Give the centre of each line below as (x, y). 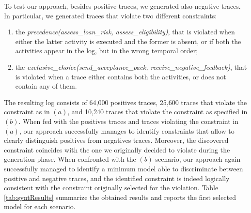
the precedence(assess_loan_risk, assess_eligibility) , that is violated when (125, 32)
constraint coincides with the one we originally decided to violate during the (117, 149)
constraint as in (27, 112)
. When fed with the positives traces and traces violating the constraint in (129, 121)
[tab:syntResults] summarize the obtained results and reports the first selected (120, 197)
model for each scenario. (40, 206)
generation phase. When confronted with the (70, 159)
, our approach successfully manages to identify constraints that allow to (127, 130)
